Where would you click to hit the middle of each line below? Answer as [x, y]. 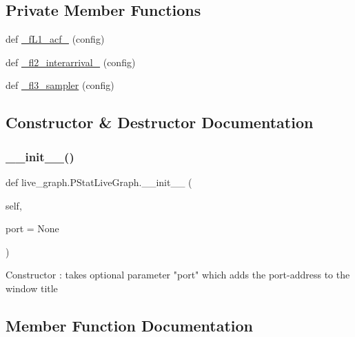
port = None [32, 228]
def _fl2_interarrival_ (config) [71, 62]
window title [32, 288]
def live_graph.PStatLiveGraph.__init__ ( [99, 182]
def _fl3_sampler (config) [60, 85]
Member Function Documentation [130, 325]
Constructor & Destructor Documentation [160, 122]
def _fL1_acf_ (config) [55, 39]
